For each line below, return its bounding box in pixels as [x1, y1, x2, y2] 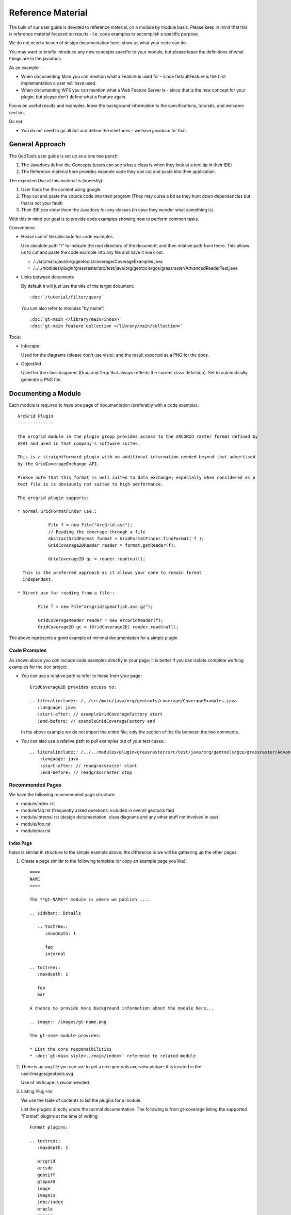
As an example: [9, 65, 40, 70]
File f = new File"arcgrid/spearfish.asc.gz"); [38, 604, 153, 609]
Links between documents [21, 274, 74, 280]
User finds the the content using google [21, 187, 101, 192]
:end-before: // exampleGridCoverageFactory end [37, 718, 155, 724]
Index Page [9, 840, 32, 846]
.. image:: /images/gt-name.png [30, 1019, 107, 1024]
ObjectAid [21, 361, 41, 366]
